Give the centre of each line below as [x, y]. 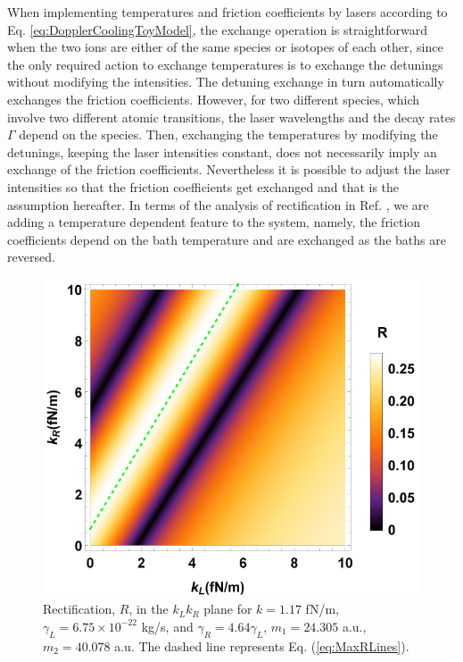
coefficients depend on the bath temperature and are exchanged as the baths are [227, 239]
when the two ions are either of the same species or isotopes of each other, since [225, 47]
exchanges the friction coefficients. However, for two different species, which [213, 99]
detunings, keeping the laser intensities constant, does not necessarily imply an [222, 151]
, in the [149, 609]
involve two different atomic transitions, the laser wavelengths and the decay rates [231, 117]
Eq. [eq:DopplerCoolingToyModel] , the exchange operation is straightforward [217, 29]
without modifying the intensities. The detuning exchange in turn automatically [226, 82]
